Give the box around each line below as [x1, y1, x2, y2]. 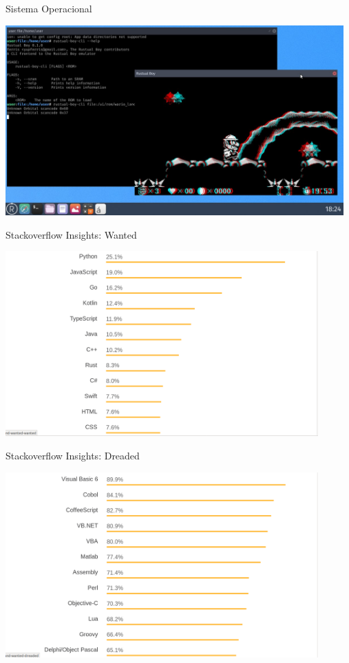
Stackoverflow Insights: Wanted [6, 227, 137, 241]
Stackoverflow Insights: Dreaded [6, 448, 140, 463]
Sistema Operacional [6, 1, 92, 15]
